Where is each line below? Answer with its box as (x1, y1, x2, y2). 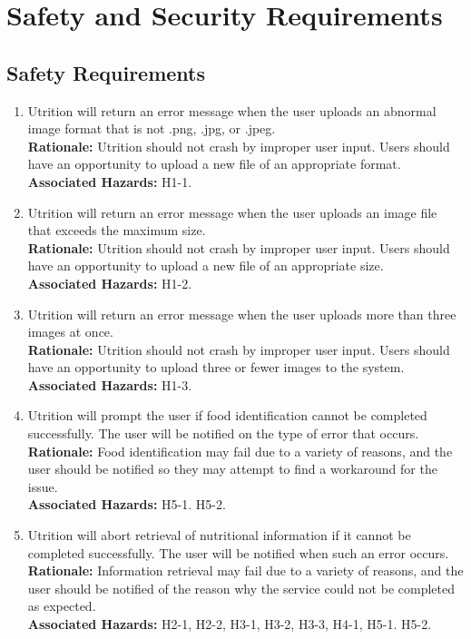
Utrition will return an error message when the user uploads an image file (27, 202, 437, 221)
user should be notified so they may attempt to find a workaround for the (27, 459, 437, 478)
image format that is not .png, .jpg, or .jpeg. (27, 119, 276, 138)
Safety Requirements (6, 58, 206, 86)
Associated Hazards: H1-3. (27, 375, 192, 394)
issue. (27, 477, 58, 496)
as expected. (27, 596, 96, 615)
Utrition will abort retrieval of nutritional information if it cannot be (27, 526, 411, 545)
